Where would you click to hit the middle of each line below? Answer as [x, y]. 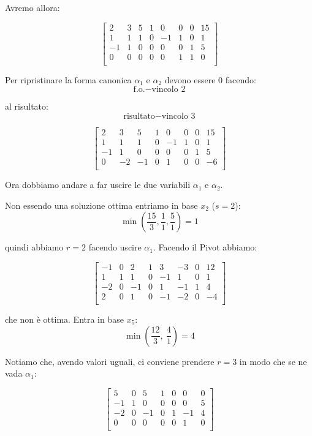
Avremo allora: [32, 7]
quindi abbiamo [34, 247]
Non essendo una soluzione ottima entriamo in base [101, 205]
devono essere [190, 79]
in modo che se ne [273, 361]
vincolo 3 [178, 116]
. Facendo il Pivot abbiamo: [205, 247]
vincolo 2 [169, 90]
